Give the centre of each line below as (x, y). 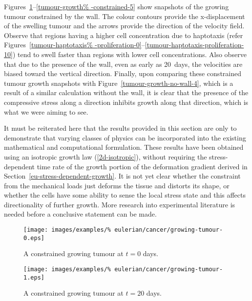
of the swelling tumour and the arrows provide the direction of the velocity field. (124, 26)
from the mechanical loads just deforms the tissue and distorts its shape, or (117, 185)
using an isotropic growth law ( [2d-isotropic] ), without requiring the (105, 156)
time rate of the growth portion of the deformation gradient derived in (142, 166)
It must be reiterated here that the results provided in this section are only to (120, 128)
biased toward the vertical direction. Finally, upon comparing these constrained (123, 73)
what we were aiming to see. (46, 111)
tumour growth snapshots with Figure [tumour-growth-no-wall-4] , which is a (119, 83)
